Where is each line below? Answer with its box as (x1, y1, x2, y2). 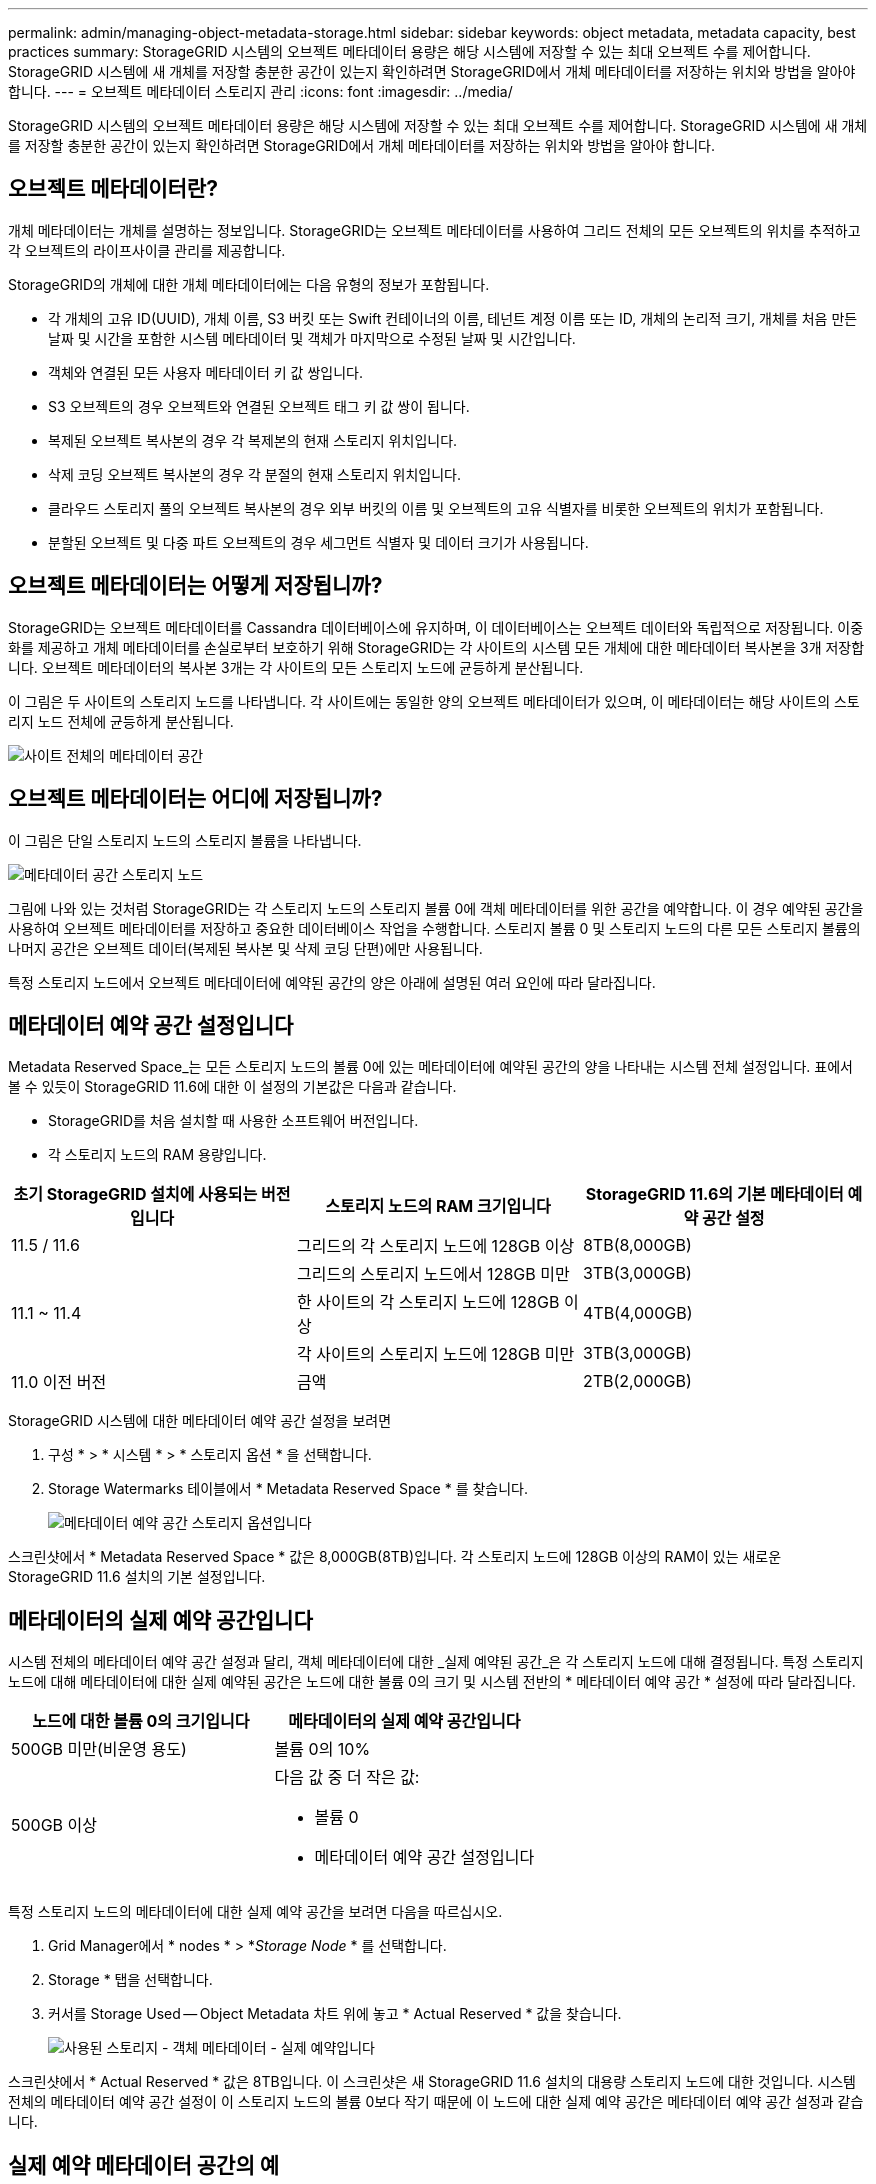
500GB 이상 (11, 1815, 98, 1836)
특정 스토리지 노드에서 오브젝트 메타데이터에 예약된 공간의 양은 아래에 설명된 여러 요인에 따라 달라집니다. (8, 973, 656, 991)
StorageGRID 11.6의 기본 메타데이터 (585, 1184, 844, 1205)
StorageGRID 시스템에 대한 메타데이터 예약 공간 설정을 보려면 (8, 1412, 392, 1430)
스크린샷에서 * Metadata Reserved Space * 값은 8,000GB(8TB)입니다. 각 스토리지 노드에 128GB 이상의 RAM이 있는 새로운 (8, 1548, 782, 1566)
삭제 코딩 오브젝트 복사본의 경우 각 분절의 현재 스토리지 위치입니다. (48, 465, 461, 483)
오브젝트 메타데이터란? (8, 176, 218, 202)
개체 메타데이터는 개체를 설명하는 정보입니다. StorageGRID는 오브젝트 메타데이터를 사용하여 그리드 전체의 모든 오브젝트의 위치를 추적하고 (8, 221, 861, 239)
